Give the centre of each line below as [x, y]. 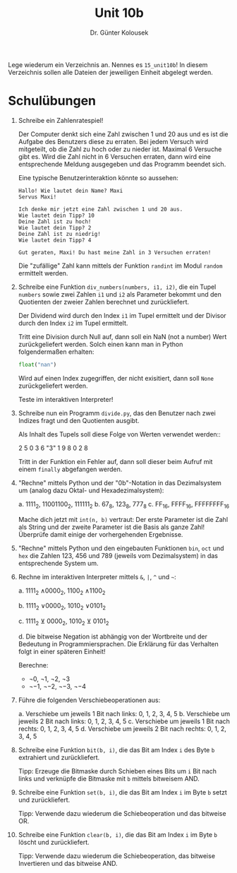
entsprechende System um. [58, 563]
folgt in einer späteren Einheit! [62, 651]
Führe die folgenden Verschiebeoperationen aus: [89, 700]
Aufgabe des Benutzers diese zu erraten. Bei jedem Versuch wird [113, 141]
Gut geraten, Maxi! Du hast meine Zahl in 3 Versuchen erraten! [115, 252]
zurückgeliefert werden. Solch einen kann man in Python [101, 344]
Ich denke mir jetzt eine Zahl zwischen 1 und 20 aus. [101, 209]
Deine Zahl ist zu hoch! [55, 221]
